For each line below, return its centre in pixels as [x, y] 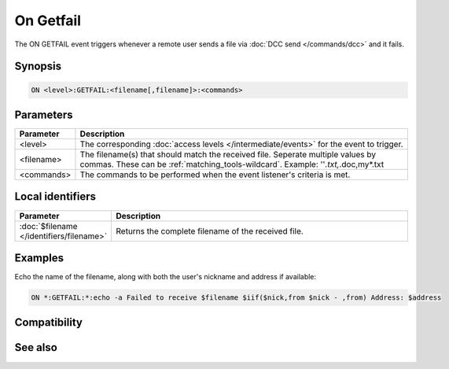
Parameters [44, 114]
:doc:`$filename [48, 226]
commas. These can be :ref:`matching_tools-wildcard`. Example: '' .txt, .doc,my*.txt [232, 164]
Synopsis [38, 66]
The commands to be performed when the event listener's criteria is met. [215, 175]
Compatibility [48, 323]
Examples [39, 258]
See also [36, 347]
